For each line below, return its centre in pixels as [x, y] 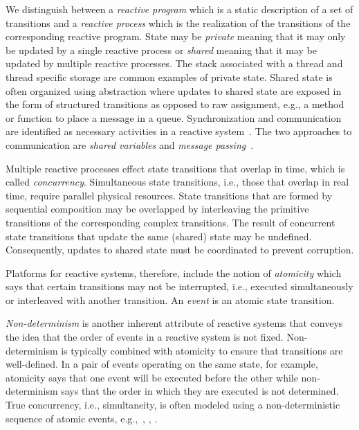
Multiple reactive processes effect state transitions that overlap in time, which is [175, 168]
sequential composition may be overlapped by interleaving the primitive [157, 209]
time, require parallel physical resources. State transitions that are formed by [169, 195]
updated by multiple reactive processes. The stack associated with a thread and [174, 63]
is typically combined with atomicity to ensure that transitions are [202, 350]
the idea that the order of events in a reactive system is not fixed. [145, 337]
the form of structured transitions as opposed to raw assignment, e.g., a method [175, 104]
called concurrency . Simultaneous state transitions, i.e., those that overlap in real [177, 182]
